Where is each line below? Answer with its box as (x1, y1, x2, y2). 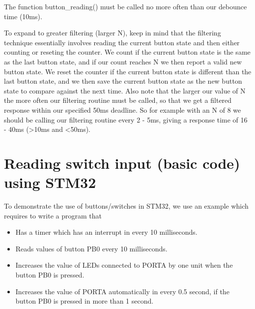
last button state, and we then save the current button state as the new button (4, 76, 242, 86)
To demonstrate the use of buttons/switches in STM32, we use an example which (4, 201, 249, 211)
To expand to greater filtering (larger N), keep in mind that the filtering (4, 28, 221, 38)
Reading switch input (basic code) (4, 153, 240, 173)
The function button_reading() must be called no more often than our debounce (4, 1, 247, 11)
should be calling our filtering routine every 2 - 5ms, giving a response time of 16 (4, 114, 248, 124)
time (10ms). (4, 11, 42, 21)
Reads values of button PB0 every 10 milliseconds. (15, 243, 168, 253)
